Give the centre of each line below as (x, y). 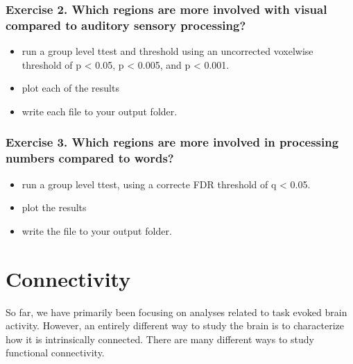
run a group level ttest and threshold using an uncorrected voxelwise (167, 51)
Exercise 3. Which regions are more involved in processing (172, 142)
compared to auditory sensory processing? (126, 25)
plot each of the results (70, 88)
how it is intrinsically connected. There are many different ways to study (160, 339)
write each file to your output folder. (100, 111)
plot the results (54, 207)
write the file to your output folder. (97, 230)
